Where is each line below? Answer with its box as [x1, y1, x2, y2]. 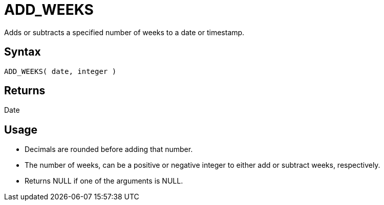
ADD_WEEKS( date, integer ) [4, 67, 117, 75]
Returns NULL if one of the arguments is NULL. [25, 176, 183, 186]
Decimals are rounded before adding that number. [25, 145, 193, 154]
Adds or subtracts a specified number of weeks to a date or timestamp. [4, 28, 245, 37]
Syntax [4, 45, 41, 59]
